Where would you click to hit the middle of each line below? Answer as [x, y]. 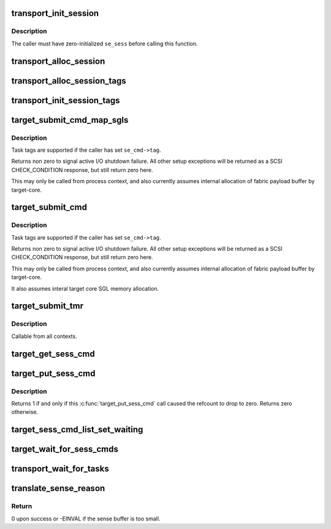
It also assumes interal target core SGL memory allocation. [85, 288]
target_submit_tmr [48, 306]
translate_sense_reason [58, 488]
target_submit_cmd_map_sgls [70, 120]
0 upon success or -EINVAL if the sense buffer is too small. [86, 519]
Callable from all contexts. [44, 336]
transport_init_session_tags [66, 100]
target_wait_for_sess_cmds [65, 449]
